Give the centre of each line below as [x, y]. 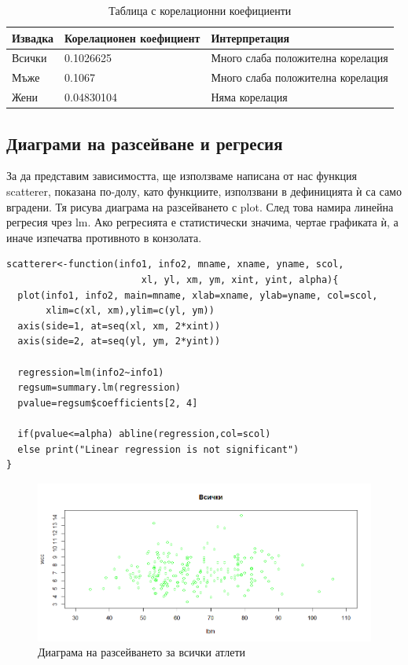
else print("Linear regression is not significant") [158, 449]
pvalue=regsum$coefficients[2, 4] [108, 403]
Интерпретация [250, 37]
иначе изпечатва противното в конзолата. [104, 237]
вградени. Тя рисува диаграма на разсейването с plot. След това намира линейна [200, 206]
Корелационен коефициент [132, 37]
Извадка [33, 37]
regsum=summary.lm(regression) [99, 388]
